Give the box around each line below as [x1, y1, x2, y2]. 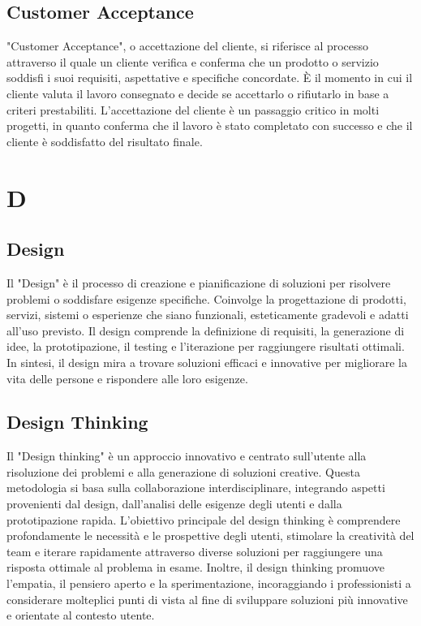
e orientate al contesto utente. [6, 607, 155, 624]
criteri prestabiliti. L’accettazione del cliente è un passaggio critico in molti [6, 101, 380, 118]
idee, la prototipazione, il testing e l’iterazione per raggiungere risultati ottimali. [6, 338, 405, 355]
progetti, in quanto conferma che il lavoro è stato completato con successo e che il [6, 117, 413, 134]
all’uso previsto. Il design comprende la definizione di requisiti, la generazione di [6, 322, 405, 339]
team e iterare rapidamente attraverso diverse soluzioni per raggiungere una [6, 542, 383, 559]
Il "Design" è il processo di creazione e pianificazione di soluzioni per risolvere [6, 274, 391, 291]
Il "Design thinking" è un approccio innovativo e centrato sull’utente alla [6, 447, 367, 464]
